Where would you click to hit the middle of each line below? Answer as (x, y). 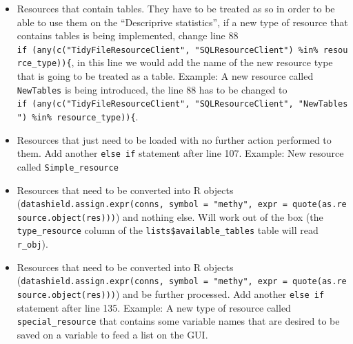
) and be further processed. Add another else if (220, 294)
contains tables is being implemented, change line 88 (128, 35)
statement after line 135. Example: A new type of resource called (154, 307)
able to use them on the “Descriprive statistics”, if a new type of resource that (182, 22)
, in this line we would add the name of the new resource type (202, 62)
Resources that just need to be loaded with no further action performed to (174, 139)
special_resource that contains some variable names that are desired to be (178, 321)
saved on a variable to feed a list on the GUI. (112, 334)
